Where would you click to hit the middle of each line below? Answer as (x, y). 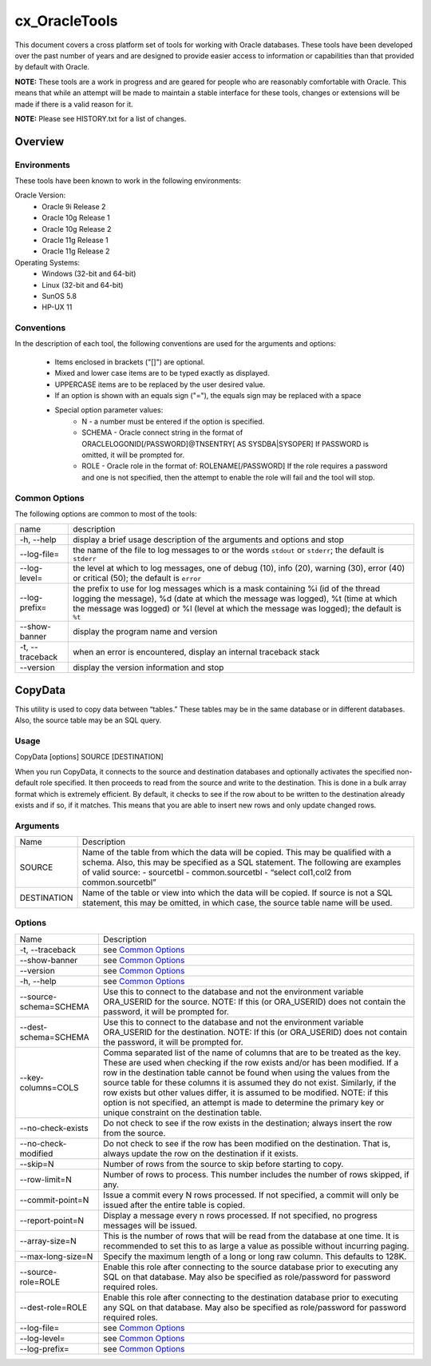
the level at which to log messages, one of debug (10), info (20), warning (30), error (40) (239, 568)
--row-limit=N (45, 1179)
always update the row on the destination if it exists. (201, 1153)
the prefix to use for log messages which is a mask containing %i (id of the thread (227, 589)
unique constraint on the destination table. (183, 1113)
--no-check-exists (54, 1128)
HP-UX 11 (57, 307)
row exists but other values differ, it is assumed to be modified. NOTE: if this (246, 1093)
